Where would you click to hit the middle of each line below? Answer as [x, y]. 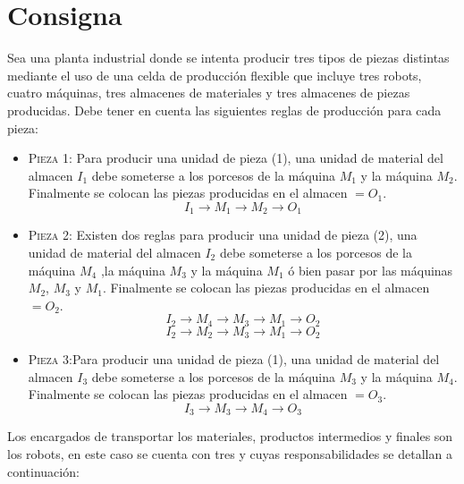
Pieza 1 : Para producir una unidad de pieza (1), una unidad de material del [236, 158]
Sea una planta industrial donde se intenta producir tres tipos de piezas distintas [228, 58]
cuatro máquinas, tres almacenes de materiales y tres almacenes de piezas [209, 93]
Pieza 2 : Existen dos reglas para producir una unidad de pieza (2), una [223, 235]
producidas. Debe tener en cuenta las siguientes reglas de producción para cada [224, 110]
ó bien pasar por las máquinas [371, 270]
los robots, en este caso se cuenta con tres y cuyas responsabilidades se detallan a [230, 454]
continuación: [43, 471]
